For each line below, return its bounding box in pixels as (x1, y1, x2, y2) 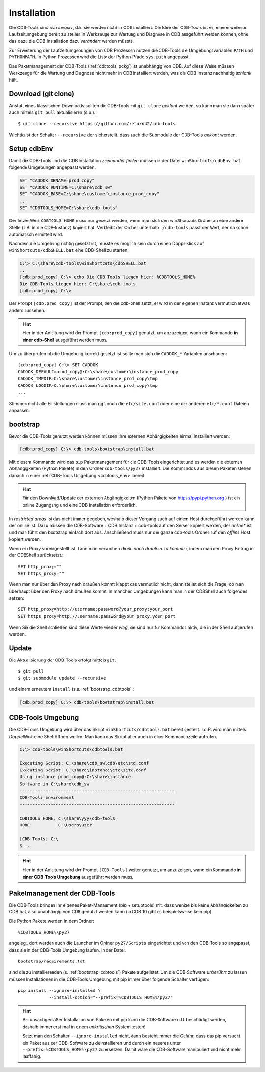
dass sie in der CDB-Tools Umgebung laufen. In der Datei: (9, 947, 126, 953)
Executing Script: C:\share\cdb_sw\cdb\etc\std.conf (19, 760, 149, 766)
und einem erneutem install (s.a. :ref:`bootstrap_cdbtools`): (9, 686, 134, 692)
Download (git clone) (9, 90, 75, 98)
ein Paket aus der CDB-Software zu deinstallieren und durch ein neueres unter (22, 1040, 181, 1045)
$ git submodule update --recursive (18, 675, 106, 681)
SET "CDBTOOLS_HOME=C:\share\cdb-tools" (19, 205, 118, 211)
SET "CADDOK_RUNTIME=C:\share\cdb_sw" (19, 185, 113, 190)
